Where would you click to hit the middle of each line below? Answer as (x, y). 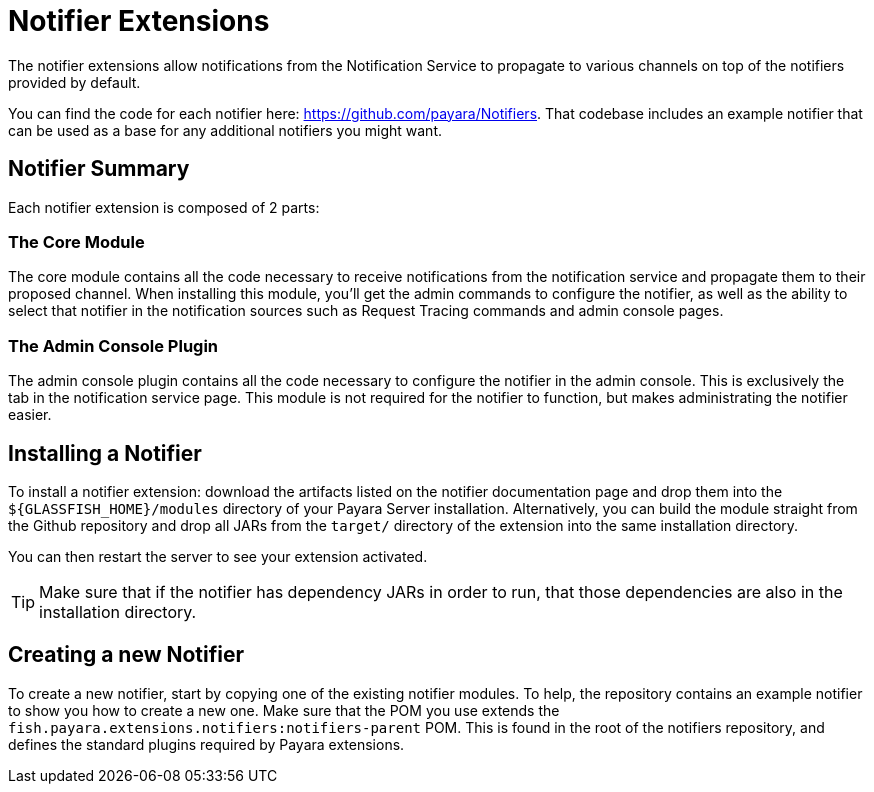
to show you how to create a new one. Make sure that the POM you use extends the (284, 710)
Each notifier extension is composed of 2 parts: (164, 207)
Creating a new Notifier (126, 655)
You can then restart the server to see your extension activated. (218, 556)
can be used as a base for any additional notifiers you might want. (225, 130)
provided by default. (74, 82)
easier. (30, 415)
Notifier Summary (99, 169)
